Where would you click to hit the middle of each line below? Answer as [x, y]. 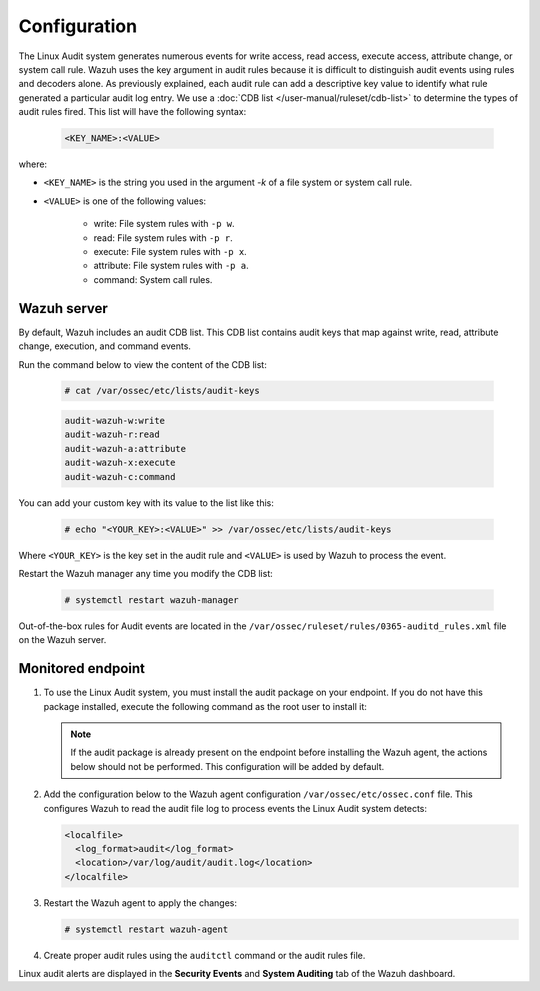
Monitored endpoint [81, 668]
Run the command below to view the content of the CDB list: [142, 364]
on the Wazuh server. [62, 640]
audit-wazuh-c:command [120, 476]
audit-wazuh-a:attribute [125, 448]
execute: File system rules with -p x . [170, 252]
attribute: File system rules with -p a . [171, 266]
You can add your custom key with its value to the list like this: [146, 502]
